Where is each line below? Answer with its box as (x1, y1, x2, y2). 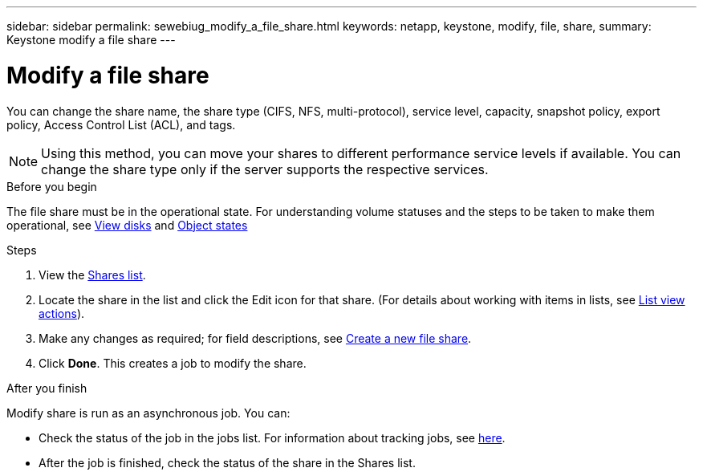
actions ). (39, 306, 85, 320)
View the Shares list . (39, 267, 146, 282)
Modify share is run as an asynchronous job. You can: (6, 405, 291, 420)
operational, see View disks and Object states (6, 218, 248, 232)
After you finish (6, 380, 87, 395)
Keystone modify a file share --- (6, 33, 176, 47)
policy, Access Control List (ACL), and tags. (6, 117, 236, 132)
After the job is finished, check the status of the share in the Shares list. (39, 455, 416, 470)
